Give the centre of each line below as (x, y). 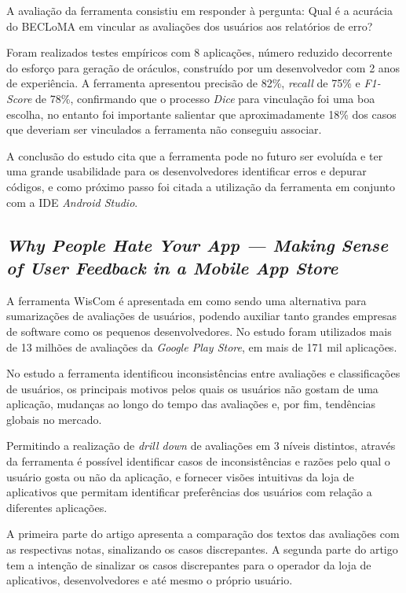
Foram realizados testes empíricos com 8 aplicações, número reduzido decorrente (199, 52)
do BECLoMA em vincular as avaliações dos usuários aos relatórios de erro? (190, 26)
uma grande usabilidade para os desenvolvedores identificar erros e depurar (187, 171)
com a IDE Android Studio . (72, 202)
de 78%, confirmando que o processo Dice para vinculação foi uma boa (205, 98)
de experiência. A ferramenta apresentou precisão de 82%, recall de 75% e (183, 83)
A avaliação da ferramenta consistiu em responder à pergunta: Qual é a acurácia (199, 10)
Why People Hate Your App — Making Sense (198, 244)
